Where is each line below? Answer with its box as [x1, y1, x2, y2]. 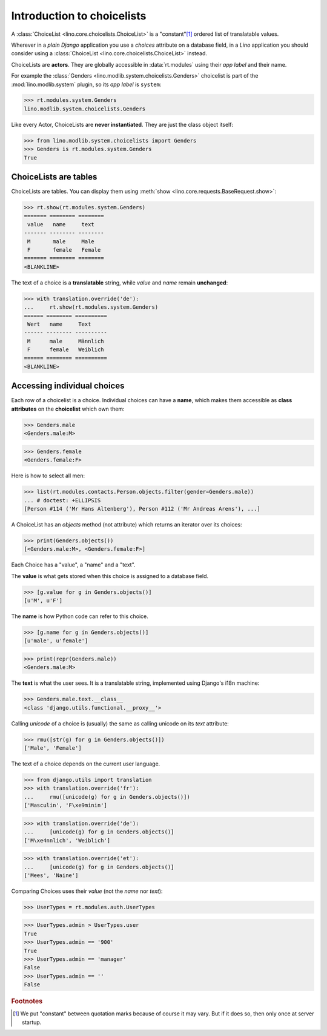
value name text [27, 221, 95, 227]
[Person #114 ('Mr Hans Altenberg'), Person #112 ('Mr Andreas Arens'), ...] [24, 505, 260, 512]
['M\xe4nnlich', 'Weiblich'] [24, 837, 111, 844]
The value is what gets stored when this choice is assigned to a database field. [11, 572, 209, 579]
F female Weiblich [27, 346, 104, 353]
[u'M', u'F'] [24, 597, 63, 604]
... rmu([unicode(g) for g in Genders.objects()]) [24, 793, 190, 800]
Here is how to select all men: [11, 472, 85, 479]
